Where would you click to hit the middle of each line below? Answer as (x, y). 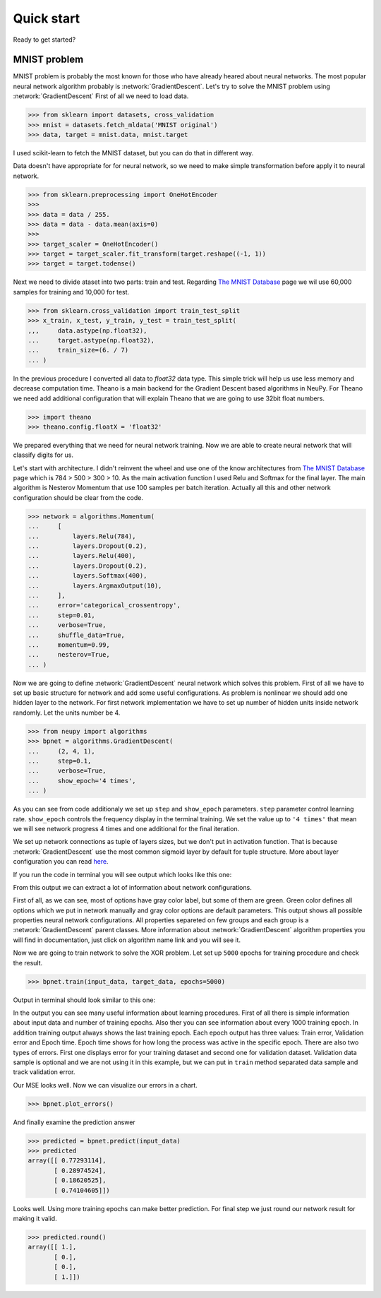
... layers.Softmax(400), (87, 576)
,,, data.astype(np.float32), (87, 331)
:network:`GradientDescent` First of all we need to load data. (101, 96)
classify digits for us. (43, 455)
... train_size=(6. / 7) (78, 350)
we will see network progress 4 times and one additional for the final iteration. (126, 828)
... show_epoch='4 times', (82, 781)
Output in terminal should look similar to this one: (84, 1000)
